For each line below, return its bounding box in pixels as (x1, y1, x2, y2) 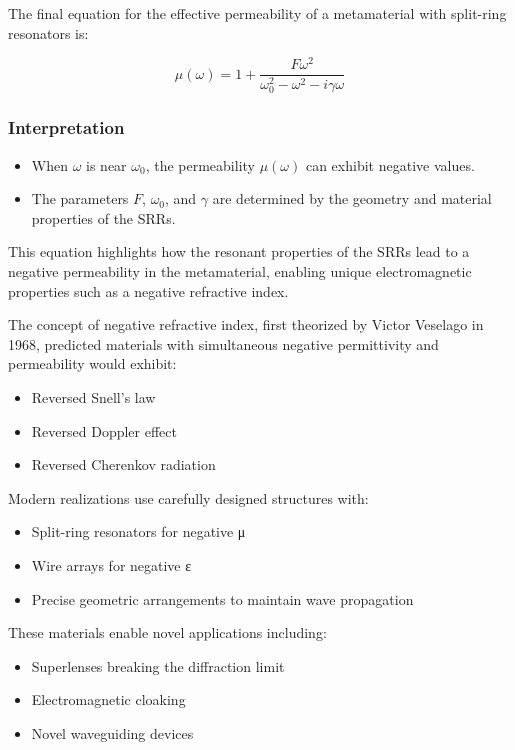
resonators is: (8, 22, 89, 43)
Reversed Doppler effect (31, 420, 177, 441)
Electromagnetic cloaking (31, 689, 186, 710)
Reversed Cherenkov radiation (31, 454, 216, 475)
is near (86, 154, 127, 175)
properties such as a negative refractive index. (8, 280, 289, 301)
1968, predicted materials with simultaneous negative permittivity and (8, 333, 439, 354)
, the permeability (145, 154, 255, 175)
